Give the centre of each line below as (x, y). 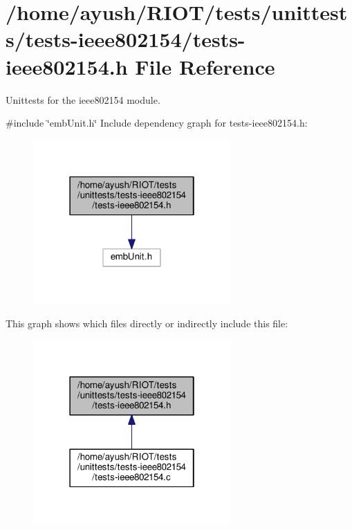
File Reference (205, 66)
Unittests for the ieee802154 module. (83, 99)
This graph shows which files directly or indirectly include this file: (147, 323)
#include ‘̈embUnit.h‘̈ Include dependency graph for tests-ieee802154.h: (157, 123)
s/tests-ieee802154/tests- (126, 39)
